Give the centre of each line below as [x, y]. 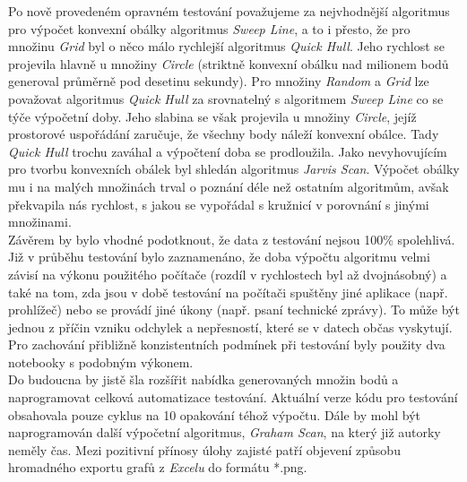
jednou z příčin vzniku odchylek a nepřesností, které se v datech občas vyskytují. [230, 327]
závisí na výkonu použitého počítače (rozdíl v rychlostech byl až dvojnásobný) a [228, 274]
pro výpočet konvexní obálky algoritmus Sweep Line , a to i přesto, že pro [209, 28]
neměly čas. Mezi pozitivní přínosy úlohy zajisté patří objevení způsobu [204, 449]
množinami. [40, 222]
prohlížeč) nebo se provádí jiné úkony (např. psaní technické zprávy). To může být [234, 310]
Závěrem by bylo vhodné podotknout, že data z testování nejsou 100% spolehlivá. [232, 239]
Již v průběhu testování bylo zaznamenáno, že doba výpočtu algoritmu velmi [219, 257]
